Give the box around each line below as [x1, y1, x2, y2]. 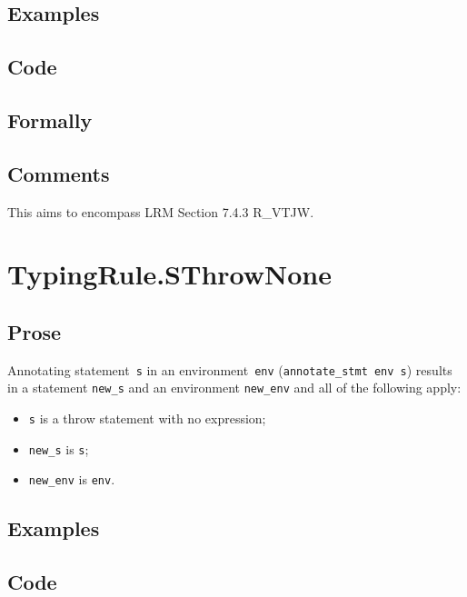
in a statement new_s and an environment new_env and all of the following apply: [7, 378, 462, 397]
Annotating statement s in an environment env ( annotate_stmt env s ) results [7, 360, 452, 379]
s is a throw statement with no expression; [28, 409, 266, 428]
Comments [7, 159, 110, 187]
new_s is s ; [28, 439, 89, 458]
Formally [7, 105, 93, 134]
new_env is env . [28, 470, 115, 489]
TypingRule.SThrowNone [7, 255, 332, 293]
